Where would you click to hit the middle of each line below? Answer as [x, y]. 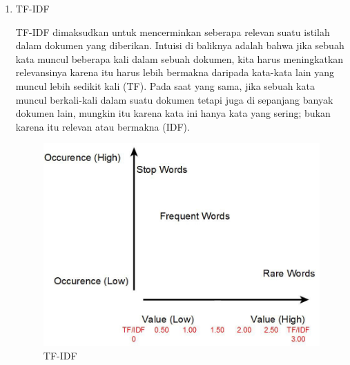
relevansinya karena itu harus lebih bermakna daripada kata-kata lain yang [175, 72]
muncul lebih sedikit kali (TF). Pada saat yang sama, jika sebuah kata [165, 85]
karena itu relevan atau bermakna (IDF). [103, 126]
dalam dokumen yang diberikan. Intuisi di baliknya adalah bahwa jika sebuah [180, 45]
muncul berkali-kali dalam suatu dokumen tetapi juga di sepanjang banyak [174, 99]
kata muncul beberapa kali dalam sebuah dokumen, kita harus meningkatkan [179, 58]
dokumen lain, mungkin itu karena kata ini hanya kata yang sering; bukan [173, 113]
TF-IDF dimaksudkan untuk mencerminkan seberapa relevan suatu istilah [173, 31]
